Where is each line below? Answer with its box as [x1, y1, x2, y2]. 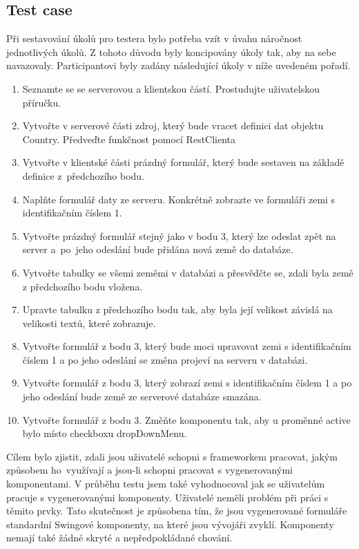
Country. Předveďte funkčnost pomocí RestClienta [22, 131, 236, 146]
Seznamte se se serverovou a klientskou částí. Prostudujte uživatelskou [22, 81, 320, 95]
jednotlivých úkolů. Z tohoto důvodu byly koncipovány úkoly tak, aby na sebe [6, 44, 336, 59]
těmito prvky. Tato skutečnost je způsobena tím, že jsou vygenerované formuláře [6, 503, 347, 518]
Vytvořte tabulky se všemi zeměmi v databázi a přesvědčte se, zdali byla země [22, 265, 353, 279]
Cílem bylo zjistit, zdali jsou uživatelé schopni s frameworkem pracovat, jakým [6, 449, 338, 463]
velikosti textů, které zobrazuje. [22, 315, 156, 330]
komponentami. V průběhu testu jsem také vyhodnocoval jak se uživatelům [6, 476, 325, 491]
